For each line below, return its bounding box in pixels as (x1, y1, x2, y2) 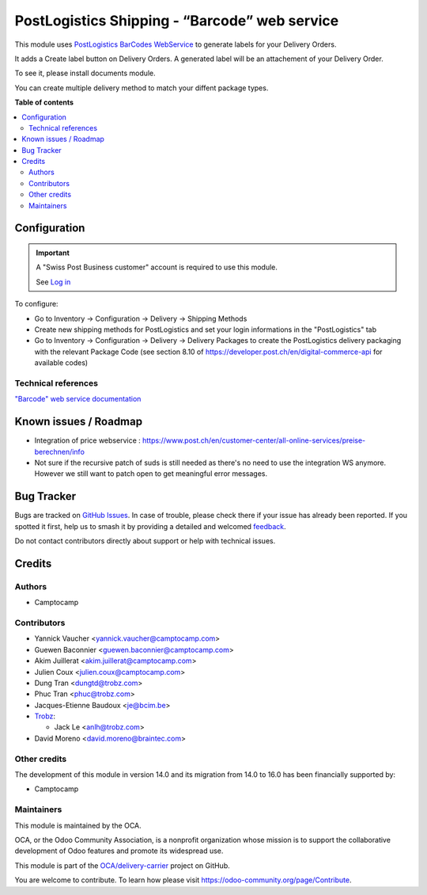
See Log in (36, 277, 71, 287)
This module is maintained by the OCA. (14, 821, 142, 830)
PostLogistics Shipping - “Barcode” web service (14, 12, 339, 29)
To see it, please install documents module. (14, 68, 156, 78)
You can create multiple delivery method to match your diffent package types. (14, 83, 269, 93)
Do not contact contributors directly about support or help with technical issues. (14, 536, 276, 546)
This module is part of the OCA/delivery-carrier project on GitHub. (14, 860, 231, 870)
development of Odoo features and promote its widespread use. (14, 846, 224, 855)
